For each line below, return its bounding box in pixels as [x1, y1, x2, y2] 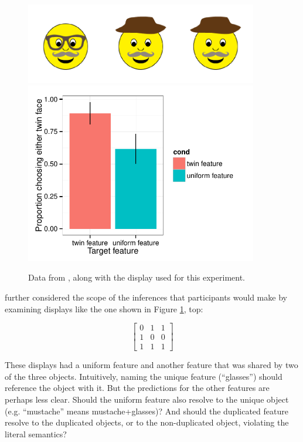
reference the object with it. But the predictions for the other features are [5, 382, 270, 394]
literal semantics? [5, 427, 67, 440]
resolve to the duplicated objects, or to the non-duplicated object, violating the [5, 416, 289, 428]
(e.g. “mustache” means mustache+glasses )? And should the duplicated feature [5, 404, 288, 417]
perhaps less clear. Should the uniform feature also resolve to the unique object [5, 393, 289, 405]
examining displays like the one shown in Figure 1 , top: [5, 302, 203, 315]
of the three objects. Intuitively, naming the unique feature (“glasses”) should [5, 370, 282, 382]
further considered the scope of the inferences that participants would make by [5, 291, 287, 303]
